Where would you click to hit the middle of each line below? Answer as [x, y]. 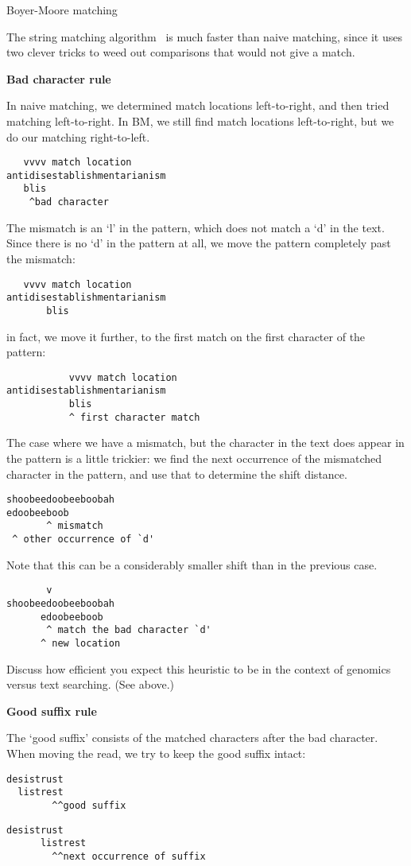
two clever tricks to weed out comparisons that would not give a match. [181, 52]
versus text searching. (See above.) [91, 684]
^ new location [80, 643]
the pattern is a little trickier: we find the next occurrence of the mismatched [194, 458]
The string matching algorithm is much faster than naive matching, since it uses [204, 36]
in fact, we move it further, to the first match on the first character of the [186, 336]
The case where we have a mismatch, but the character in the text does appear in [205, 443]
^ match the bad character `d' [129, 630]
